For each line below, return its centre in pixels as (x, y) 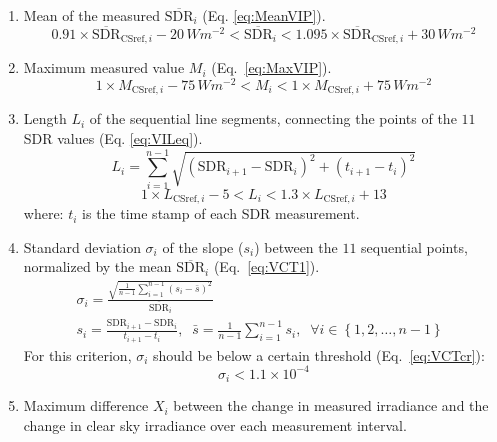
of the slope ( (203, 246)
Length (45, 118)
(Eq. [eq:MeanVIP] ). (264, 15)
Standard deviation (82, 246)
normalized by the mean (97, 266)
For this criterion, (77, 354)
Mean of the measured (92, 15)
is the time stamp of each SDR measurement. (221, 213)
